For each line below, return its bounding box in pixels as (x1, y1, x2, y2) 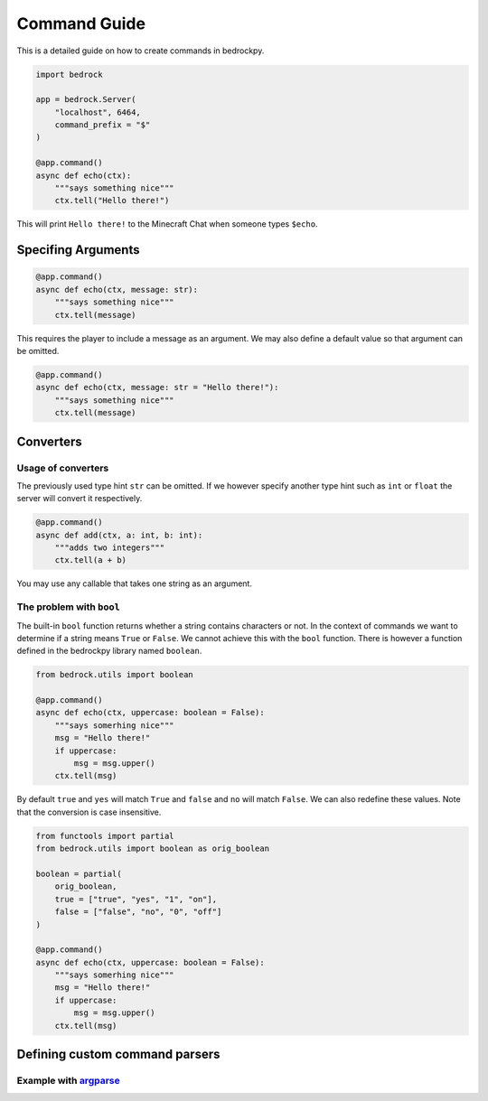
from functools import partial (35, 831, 175, 841)
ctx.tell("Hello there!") (54, 195, 170, 206)
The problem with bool (16, 601, 121, 613)
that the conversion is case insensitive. (16, 807, 162, 817)
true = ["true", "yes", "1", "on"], (54, 894, 217, 904)
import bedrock (35, 69, 103, 79)
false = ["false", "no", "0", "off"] (54, 907, 222, 917)
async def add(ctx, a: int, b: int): (35, 529, 203, 540)
